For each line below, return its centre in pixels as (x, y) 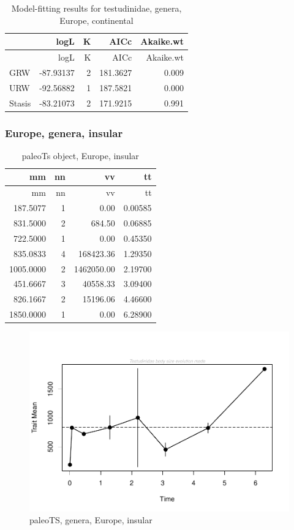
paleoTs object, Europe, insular (80, 155)
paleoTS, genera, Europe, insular (91, 520)
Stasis (20, 103)
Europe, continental (96, 20)
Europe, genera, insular (64, 132)
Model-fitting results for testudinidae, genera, (96, 8)
